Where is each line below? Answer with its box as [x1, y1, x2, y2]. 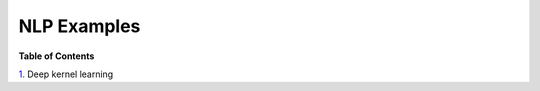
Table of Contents [18, 50, 95, 62]
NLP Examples [18, 15, 141, 37]
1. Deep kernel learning [18, 68, 114, 80]
